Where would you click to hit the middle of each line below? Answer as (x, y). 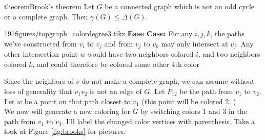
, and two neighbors (229, 54)
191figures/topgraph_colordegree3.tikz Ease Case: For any (98, 33)
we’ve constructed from (40, 43)
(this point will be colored (182, 101)
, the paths (227, 33)
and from (119, 43)
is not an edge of (116, 91)
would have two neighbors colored (141, 54)
